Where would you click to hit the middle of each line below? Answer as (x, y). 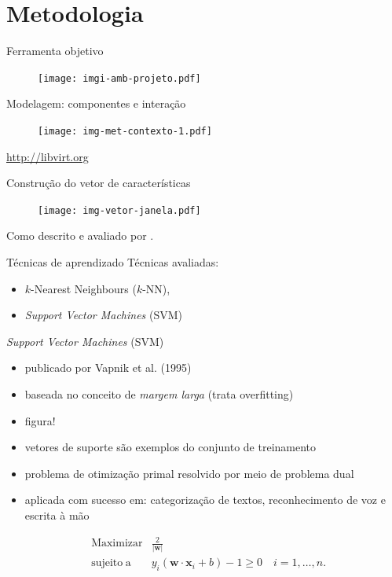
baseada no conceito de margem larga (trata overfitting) (159, 394)
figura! (40, 420)
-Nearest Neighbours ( (84, 288)
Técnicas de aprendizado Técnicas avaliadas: (113, 262)
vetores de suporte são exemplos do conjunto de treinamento (170, 447)
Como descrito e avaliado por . (80, 235)
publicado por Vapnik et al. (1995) (108, 368)
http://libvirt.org (48, 156)
